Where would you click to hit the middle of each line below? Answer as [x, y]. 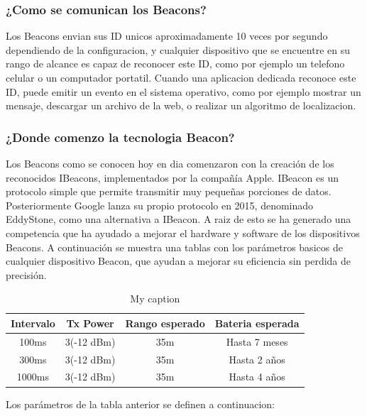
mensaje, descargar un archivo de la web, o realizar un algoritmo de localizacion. [181, 105]
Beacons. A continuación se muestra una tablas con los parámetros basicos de [174, 247]
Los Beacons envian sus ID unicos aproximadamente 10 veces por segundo [167, 36]
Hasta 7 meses [257, 341]
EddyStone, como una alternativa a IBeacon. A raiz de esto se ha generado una [179, 219]
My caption [155, 299]
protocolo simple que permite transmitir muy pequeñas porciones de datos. [169, 191]
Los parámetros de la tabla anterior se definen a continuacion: [140, 404]
